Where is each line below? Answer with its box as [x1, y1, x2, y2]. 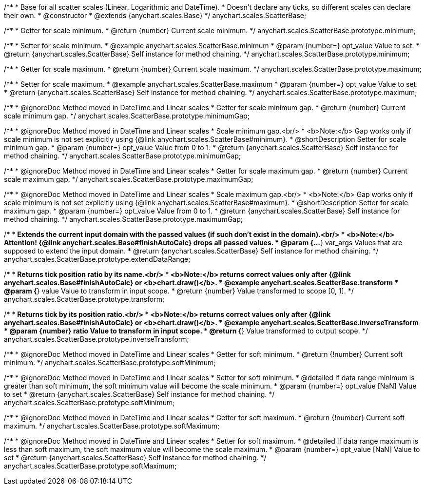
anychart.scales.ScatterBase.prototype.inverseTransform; [4, 335, 189, 343]
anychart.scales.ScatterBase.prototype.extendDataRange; [4, 255, 191, 263]
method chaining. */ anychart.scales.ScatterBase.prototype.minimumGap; [4, 152, 241, 160]
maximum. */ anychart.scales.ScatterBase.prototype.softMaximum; [4, 422, 220, 430]
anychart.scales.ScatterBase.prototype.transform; [4, 295, 165, 303]
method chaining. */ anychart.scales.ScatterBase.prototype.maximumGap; [4, 215, 243, 223]
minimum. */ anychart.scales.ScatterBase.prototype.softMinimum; [4, 358, 216, 367]
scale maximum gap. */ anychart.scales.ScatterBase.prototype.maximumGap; [4, 175, 253, 183]
